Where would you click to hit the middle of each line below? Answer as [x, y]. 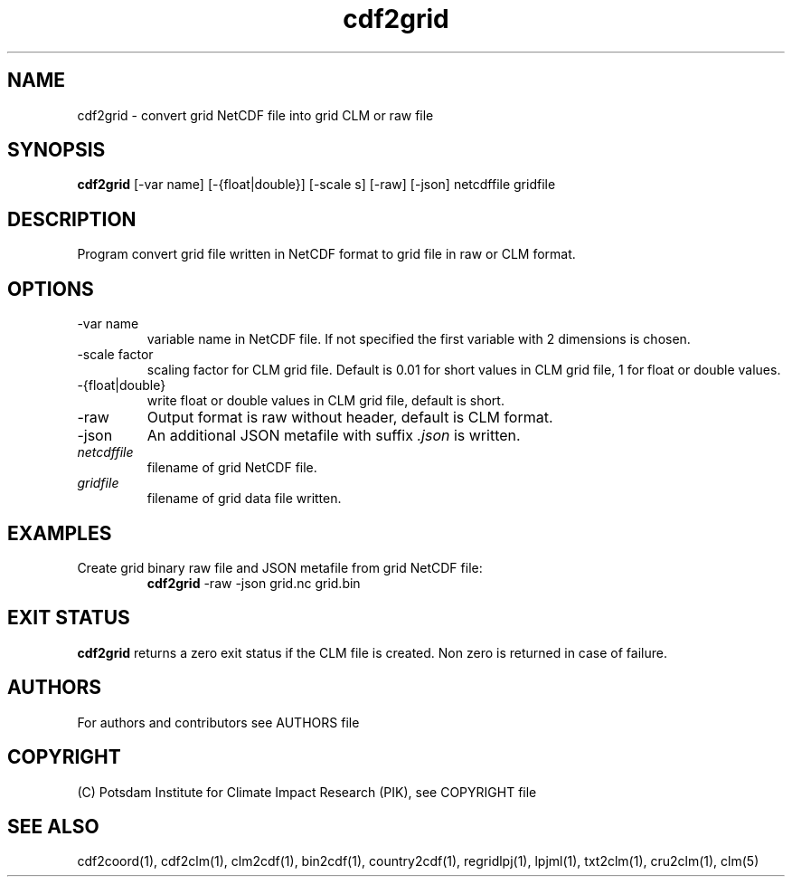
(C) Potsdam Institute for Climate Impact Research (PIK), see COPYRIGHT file [307, 792]
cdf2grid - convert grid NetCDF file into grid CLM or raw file [255, 115]
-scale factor [115, 355]
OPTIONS [51, 289]
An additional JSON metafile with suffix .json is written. [334, 436]
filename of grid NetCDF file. [232, 468]
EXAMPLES [60, 533]
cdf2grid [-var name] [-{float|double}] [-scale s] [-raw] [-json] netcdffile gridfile [316, 185]
